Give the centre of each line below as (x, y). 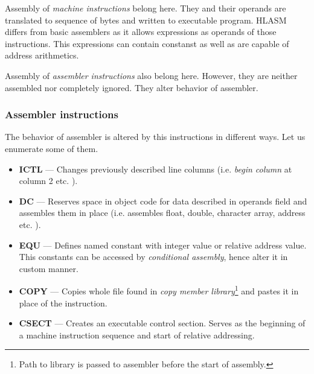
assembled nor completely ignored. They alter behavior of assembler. (132, 87)
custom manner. (49, 268)
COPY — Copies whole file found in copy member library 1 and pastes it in (159, 290)
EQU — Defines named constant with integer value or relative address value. (163, 245)
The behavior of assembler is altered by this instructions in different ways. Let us (155, 137)
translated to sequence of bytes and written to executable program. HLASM (146, 20)
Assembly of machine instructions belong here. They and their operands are (146, 8)
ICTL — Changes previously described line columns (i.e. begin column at (155, 169)
